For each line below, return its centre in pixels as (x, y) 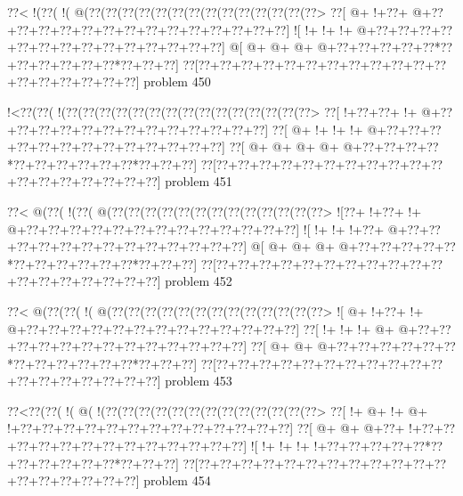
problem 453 (199, 381)
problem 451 (199, 181)
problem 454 (177, 480)
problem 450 (177, 81)
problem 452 (199, 281)
